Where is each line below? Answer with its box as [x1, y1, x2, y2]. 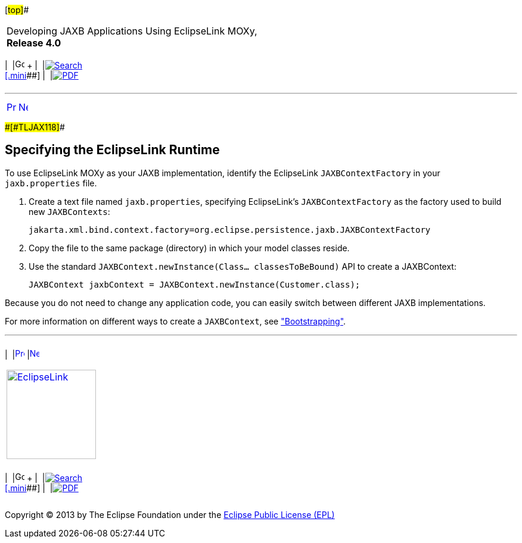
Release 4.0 [7, 37, 61, 49]
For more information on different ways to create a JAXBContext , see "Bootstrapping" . [5, 316, 346, 326]
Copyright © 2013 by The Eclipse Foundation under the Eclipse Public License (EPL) [5, 509, 335, 520]
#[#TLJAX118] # [5, 122, 65, 132]
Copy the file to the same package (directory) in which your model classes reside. [29, 242, 350, 253]
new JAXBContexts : [29, 206, 110, 217]
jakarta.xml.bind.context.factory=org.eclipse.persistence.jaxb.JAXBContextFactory [29, 224, 431, 235]
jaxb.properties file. [5, 177, 97, 188]
